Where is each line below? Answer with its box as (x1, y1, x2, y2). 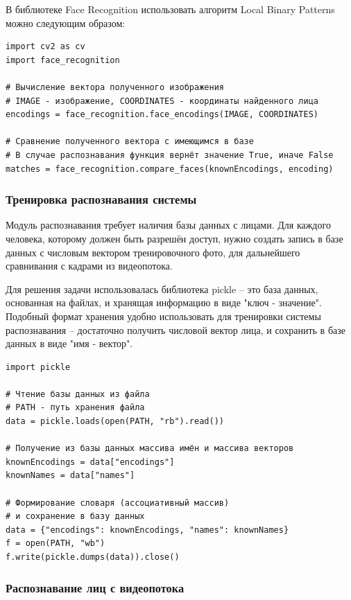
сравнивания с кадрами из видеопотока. (6, 258, 173, 273)
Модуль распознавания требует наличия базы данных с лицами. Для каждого (6, 218, 331, 232)
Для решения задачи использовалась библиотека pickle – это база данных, (6, 281, 318, 296)
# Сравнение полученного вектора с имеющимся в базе (6, 136, 254, 147)
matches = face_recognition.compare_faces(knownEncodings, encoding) (6, 164, 334, 174)
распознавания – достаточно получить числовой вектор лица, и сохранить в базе (6, 322, 345, 337)
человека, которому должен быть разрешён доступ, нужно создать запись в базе (6, 231, 343, 245)
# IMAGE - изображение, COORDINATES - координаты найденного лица (6, 96, 319, 106)
